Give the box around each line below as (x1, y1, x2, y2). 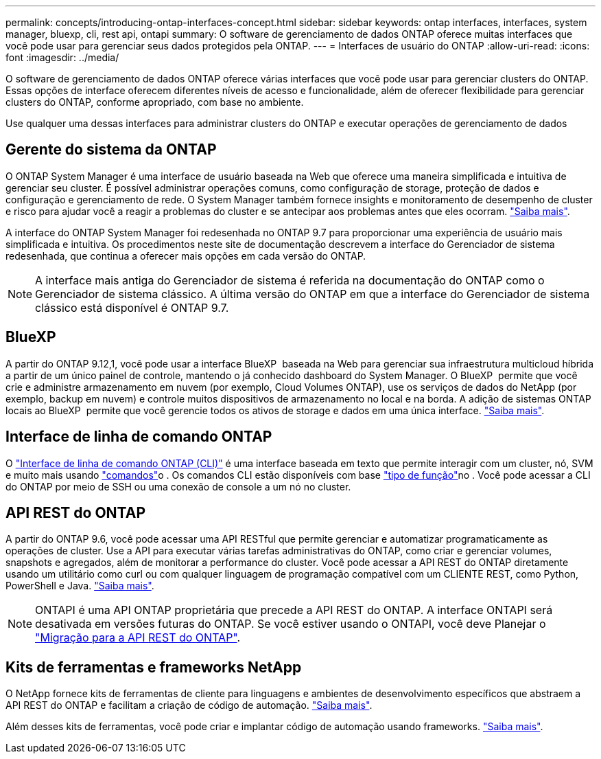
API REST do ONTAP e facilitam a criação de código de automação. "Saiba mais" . (5, 699, 373, 712)
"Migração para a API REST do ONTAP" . (35, 631, 241, 645)
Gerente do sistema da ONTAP (5, 141, 217, 159)
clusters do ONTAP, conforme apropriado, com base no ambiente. (5, 96, 304, 108)
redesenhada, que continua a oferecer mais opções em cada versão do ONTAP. (5, 249, 366, 262)
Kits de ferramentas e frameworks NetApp (5, 658, 302, 676)
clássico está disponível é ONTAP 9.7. (35, 300, 229, 315)
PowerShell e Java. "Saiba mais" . (5, 580, 154, 592)
